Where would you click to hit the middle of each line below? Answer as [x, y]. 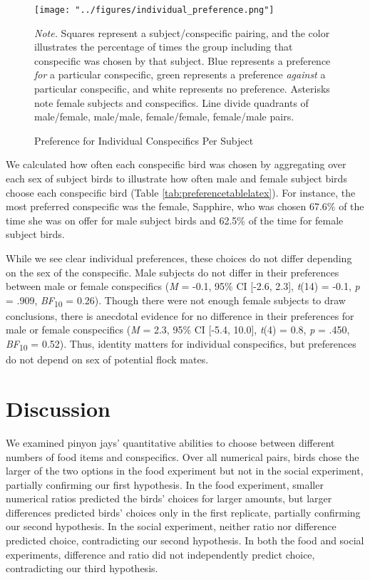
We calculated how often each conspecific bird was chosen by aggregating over [176, 164]
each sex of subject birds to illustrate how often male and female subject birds [176, 178]
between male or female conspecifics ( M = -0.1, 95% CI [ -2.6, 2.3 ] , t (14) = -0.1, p [183, 286]
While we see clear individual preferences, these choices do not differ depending [179, 258]
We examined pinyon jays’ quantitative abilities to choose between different [170, 442]
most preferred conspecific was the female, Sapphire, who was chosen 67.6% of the [185, 206]
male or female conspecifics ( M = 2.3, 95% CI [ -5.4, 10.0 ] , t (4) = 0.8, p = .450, [178, 330]
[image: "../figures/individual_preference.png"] [154, 10]
